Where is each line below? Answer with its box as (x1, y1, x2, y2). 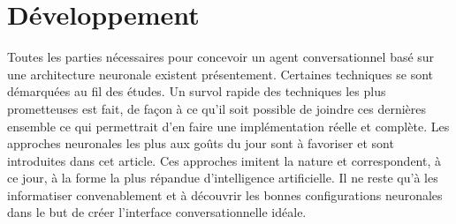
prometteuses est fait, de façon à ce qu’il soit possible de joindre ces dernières (7, 99, 426, 117)
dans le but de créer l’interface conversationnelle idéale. (7, 203, 307, 221)
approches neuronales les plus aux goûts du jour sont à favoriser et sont (7, 134, 394, 153)
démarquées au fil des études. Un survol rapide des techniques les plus (7, 82, 386, 101)
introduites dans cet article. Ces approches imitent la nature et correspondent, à (7, 151, 441, 169)
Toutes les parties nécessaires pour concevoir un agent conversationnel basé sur (7, 48, 435, 66)
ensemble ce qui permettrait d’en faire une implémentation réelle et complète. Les (7, 116, 450, 135)
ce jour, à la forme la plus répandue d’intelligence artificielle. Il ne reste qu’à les (7, 168, 438, 187)
